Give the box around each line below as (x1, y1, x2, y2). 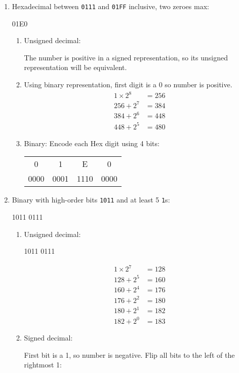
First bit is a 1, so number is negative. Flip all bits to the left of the (24, 349, 235, 360)
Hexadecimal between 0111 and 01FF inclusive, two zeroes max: (12, 1, 209, 11)
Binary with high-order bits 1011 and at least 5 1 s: (12, 194, 170, 205)
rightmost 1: (24, 359, 62, 370)
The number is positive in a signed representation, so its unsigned (24, 52, 228, 62)
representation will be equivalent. (24, 62, 127, 73)
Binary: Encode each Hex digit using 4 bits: (24, 138, 160, 148)
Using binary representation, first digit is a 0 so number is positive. (24, 79, 232, 90)
